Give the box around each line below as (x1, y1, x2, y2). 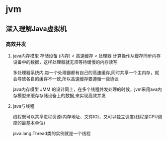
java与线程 (12, 103, 35, 109)
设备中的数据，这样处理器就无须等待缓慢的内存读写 (12, 59, 118, 65)
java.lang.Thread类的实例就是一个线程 (12, 130, 91, 136)
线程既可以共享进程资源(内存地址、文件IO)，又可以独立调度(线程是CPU (12, 113, 158, 120)
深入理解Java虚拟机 (5, 24, 67, 33)
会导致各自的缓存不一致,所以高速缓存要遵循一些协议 (12, 75, 119, 81)
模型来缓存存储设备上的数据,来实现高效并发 (17, 92, 106, 98)
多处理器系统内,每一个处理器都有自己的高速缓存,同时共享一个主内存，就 (12, 70, 160, 75)
